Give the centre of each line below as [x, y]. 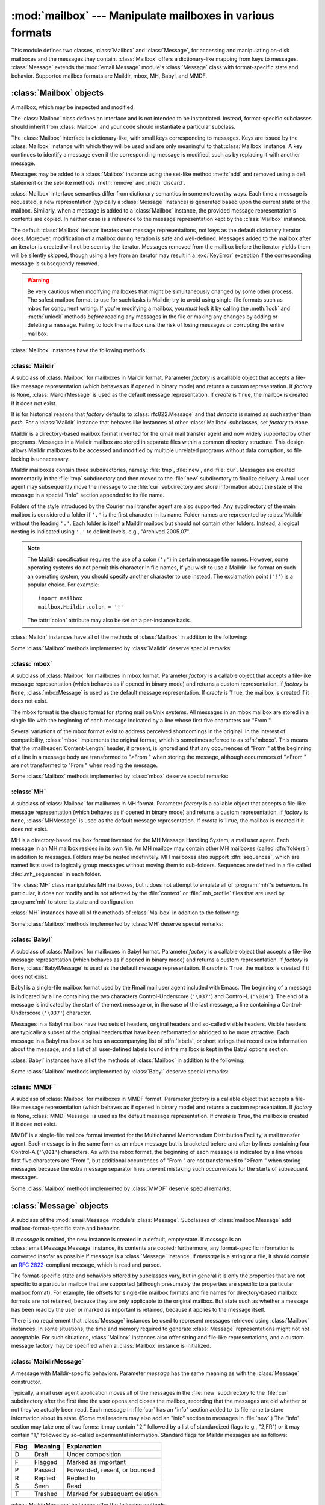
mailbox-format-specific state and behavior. [66, 1229]
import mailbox [60, 598]
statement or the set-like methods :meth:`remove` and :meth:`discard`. [98, 182]
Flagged [46, 1462]
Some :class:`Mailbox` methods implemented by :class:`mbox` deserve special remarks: [120, 776]
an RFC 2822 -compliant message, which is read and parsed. [86, 1265]
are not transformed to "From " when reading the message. [85, 765]
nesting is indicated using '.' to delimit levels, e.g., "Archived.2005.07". [101, 531]
